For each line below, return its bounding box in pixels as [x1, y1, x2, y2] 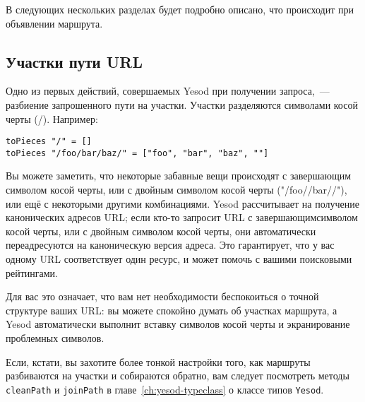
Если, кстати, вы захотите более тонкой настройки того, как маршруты [6, 354, 311, 369]
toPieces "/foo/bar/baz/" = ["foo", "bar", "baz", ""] [6, 148, 269, 158]
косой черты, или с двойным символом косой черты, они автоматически [6, 223, 316, 238]
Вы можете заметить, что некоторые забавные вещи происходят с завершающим [6, 168, 352, 183]
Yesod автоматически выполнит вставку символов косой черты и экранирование [6, 317, 350, 331]
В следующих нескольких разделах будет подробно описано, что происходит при [6, 2, 354, 16]
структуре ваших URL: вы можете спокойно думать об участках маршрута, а [6, 302, 337, 317]
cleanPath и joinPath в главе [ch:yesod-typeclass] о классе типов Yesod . [6, 382, 324, 396]
